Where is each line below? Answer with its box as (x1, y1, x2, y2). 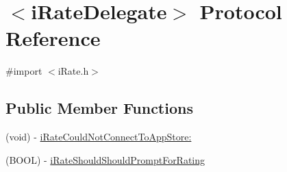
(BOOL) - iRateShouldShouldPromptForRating (5, 152, 205, 167)
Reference (5, 24, 101, 52)
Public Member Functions (5, 97, 193, 119)
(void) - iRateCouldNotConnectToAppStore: (5, 130, 192, 144)
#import (5, 64, 42, 78)
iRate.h (58, 64, 89, 78)
